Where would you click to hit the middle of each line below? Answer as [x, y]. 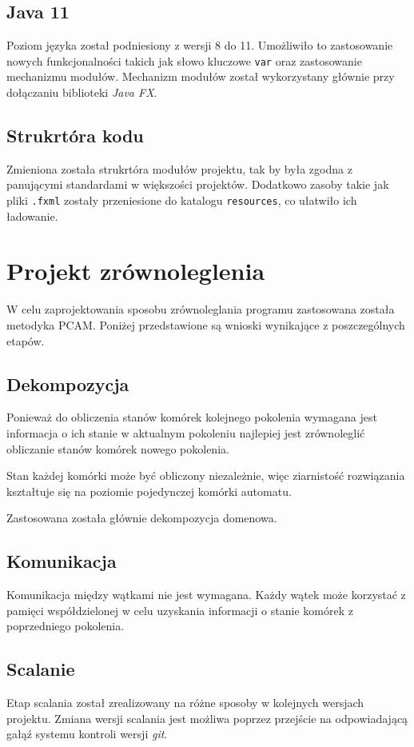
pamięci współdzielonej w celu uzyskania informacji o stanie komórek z [180, 610]
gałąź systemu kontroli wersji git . [87, 734]
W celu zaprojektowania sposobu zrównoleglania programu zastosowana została [201, 309]
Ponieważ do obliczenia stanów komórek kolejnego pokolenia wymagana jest [192, 417]
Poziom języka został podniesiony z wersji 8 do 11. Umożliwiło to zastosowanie [200, 45]
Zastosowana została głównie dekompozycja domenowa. [142, 518]
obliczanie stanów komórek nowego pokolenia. [118, 448]
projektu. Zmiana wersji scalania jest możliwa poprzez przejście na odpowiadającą [207, 718]
